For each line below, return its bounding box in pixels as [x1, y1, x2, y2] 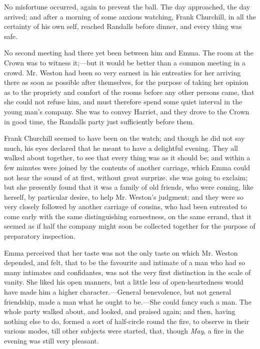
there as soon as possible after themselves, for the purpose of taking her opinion [4, 77, 248, 87]
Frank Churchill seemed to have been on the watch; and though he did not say [4, 133, 245, 143]
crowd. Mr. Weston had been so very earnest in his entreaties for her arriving [4, 67, 241, 77]
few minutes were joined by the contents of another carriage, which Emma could [4, 162, 250, 172]
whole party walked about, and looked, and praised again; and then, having [4, 306, 235, 317]
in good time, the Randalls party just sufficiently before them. [4, 116, 194, 126]
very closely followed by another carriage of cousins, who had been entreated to [4, 201, 247, 212]
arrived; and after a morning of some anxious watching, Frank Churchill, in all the [4, 11, 256, 21]
